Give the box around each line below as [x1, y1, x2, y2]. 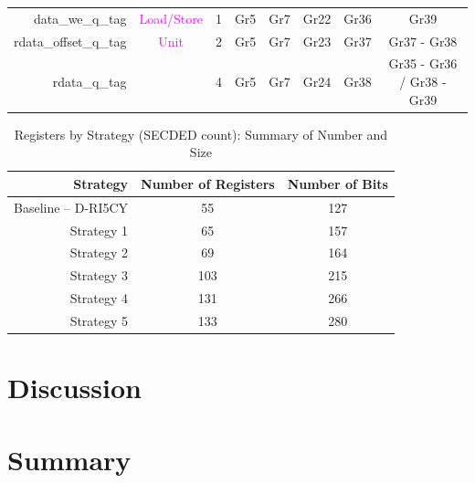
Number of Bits [287, 173, 388, 193]
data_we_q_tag [33, 8, 127, 27]
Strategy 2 [69, 243, 129, 262]
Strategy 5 [69, 310, 129, 330]
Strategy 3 [69, 266, 129, 285]
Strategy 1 [69, 220, 129, 239]
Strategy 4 [69, 289, 129, 308]
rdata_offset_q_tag [14, 31, 127, 50]
